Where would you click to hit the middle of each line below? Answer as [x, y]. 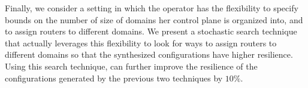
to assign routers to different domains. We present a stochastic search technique [151, 31]
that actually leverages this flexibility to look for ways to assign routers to [141, 43]
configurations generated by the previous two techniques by [114, 78]
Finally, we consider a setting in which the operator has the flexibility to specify [152, 8]
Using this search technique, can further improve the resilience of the [131, 66]
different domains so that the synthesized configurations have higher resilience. [149, 54]
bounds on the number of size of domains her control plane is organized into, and [154, 19]
